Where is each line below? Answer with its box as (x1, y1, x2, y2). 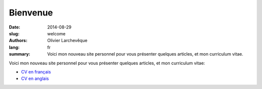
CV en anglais (21, 75, 49, 82)
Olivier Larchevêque (47, 38, 87, 44)
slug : (9, 30, 19, 36)
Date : (9, 24, 20, 30)
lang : (9, 44, 20, 50)
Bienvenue (9, 7, 53, 18)
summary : (9, 51, 31, 57)
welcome (47, 30, 65, 36)
